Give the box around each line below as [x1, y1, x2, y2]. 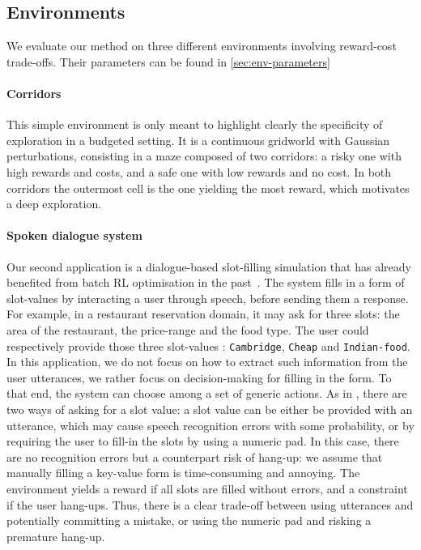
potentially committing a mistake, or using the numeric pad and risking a [6, 512, 372, 529]
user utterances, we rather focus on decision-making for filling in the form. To [6, 369, 392, 386]
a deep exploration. [6, 195, 102, 212]
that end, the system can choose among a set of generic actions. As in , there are [6, 385, 407, 402]
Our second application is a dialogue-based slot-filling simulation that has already [6, 258, 411, 275]
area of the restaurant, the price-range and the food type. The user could [6, 321, 369, 338]
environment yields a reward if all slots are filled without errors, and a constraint [6, 480, 408, 497]
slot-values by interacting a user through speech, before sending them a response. [6, 289, 409, 306]
